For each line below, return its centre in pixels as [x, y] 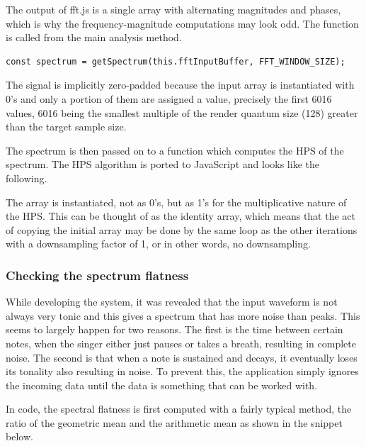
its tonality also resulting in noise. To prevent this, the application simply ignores [182, 371]
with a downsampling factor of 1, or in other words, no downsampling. [158, 244]
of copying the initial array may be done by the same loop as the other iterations [182, 229]
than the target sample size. [66, 127]
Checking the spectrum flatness [97, 275]
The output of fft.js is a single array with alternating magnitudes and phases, [173, 9]
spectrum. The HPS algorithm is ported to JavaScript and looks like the [162, 164]
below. [19, 436]
